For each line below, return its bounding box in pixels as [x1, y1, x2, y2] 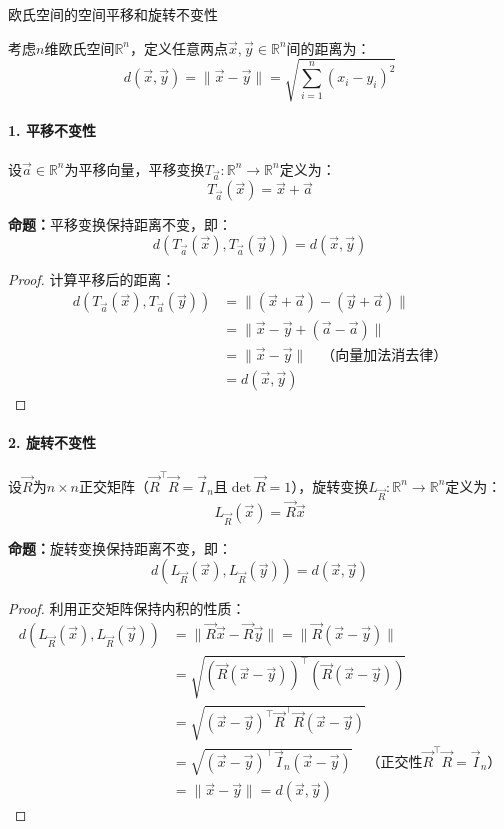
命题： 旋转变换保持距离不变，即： [8, 537, 232, 558]
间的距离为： [286, 37, 371, 58]
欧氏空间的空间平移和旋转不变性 [8, 4, 218, 24]
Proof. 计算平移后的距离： [8, 268, 176, 289]
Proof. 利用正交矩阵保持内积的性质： [8, 598, 246, 619]
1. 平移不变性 [8, 120, 96, 141]
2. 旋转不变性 [8, 432, 96, 452]
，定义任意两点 [130, 37, 229, 58]
